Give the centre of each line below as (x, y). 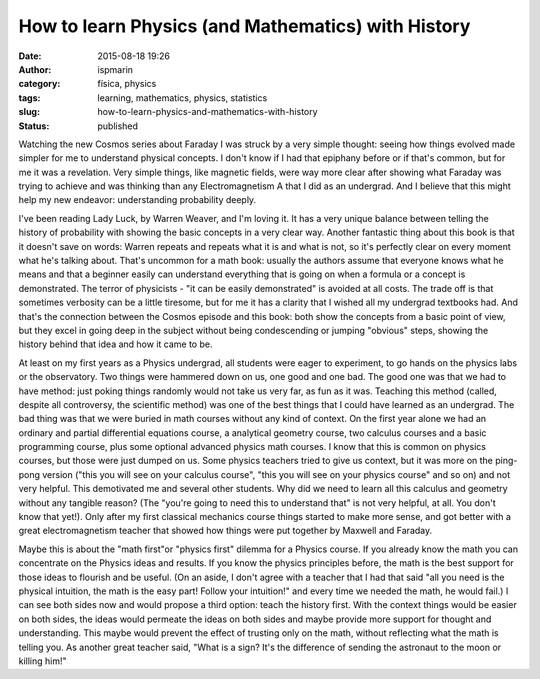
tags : (29, 97)
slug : (29, 112)
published (118, 126)
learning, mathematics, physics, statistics (182, 97)
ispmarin (115, 69)
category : (39, 84)
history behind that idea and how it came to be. (115, 344)
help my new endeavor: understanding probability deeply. (137, 200)
